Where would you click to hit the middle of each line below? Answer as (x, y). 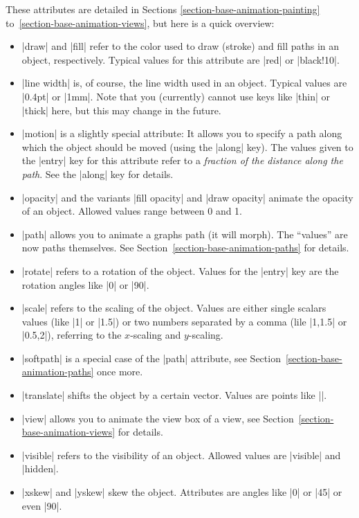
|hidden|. (40, 468)
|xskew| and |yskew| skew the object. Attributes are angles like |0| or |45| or (182, 492)
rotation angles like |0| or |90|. (85, 284)
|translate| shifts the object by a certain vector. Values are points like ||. (174, 395)
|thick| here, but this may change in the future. (121, 110)
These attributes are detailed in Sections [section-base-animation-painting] (163, 9)
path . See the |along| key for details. (98, 173)
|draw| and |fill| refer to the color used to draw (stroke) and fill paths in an (181, 46)
